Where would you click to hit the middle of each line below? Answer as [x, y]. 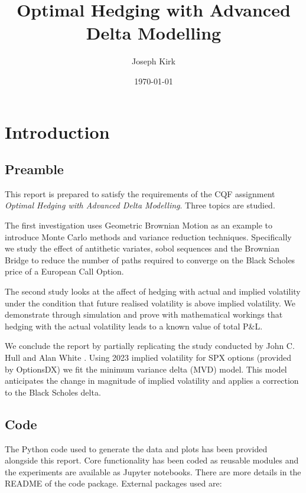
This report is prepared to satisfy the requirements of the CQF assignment [140, 193]
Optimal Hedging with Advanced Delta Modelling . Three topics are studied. [140, 205]
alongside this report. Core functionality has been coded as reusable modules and [152, 460]
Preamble [34, 169]
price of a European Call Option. [64, 271]
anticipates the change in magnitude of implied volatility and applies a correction [152, 381]
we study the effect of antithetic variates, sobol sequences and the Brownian [142, 248]
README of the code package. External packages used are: [113, 483]
